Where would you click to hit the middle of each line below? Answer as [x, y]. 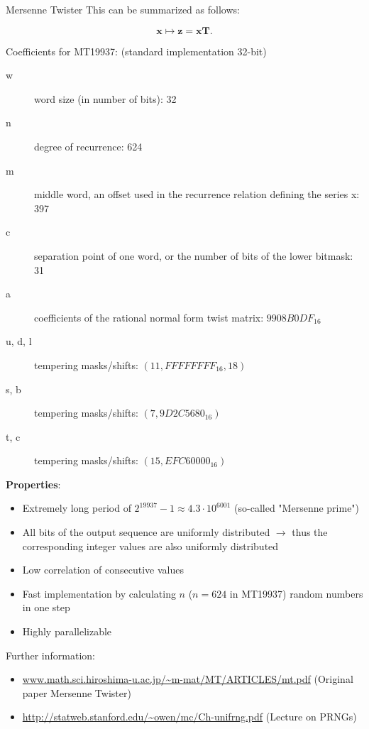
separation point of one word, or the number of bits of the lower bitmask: [194, 255]
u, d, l [19, 341]
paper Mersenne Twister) [77, 692]
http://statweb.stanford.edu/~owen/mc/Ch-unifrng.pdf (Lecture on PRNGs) [189, 717]
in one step [46, 607]
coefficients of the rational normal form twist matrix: [149, 317]
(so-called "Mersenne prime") [297, 508]
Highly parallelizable [67, 631]
